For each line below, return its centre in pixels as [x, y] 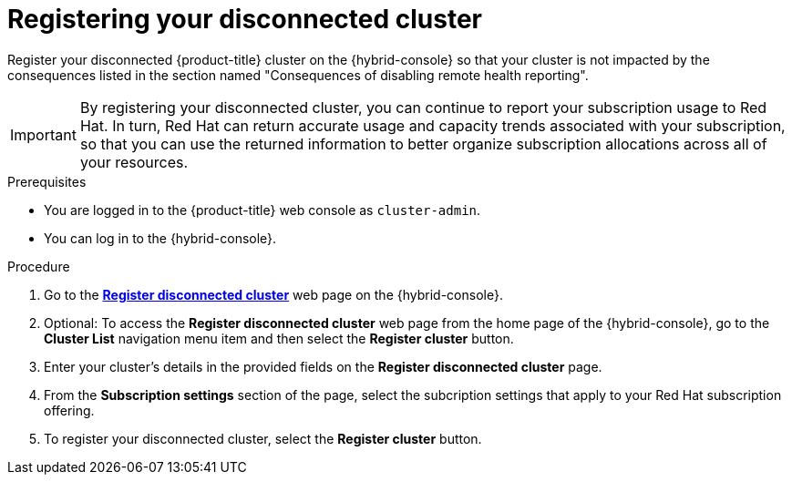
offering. [69, 410]
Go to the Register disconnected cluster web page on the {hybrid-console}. [273, 294]
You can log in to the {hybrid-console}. [160, 238]
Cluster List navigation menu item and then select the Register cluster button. [279, 338]
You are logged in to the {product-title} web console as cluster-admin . [262, 210]
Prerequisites [47, 181]
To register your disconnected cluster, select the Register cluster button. [263, 438]
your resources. [134, 162]
